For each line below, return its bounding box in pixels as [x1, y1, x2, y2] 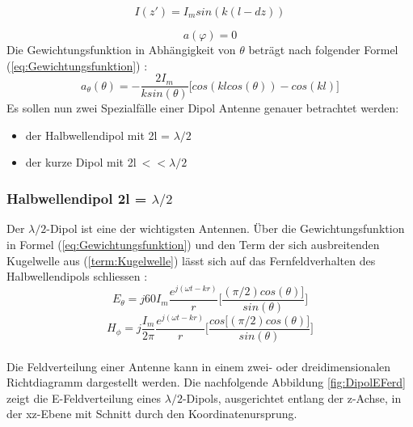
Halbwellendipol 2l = [6, 188, 147, 208]
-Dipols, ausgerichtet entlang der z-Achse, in [182, 389, 402, 406]
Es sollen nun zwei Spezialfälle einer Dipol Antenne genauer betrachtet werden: [6, 99, 399, 116]
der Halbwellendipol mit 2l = [25, 126, 170, 143]
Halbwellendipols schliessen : [6, 268, 148, 285]
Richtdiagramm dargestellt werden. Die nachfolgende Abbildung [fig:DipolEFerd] [6, 374, 407, 391]
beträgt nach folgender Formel [248, 41, 398, 57]
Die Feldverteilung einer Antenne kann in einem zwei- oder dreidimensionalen [6, 357, 391, 374]
